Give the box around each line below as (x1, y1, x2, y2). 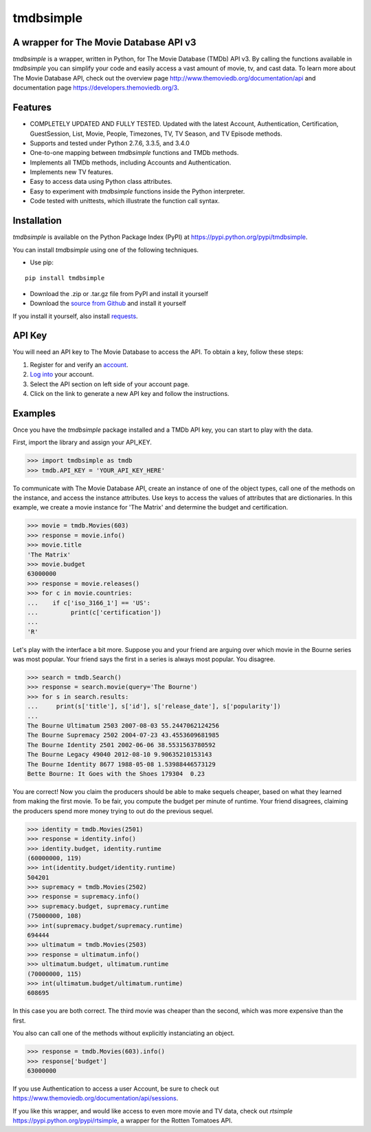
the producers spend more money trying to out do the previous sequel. (12, 806, 214, 815)
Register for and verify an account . (30, 360, 128, 368)
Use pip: (30, 258, 54, 266)
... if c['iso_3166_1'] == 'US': (27, 599, 151, 607)
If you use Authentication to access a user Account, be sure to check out (12, 1084, 219, 1093)
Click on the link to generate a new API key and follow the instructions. (30, 389, 229, 397)
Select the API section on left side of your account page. (30, 379, 190, 388)
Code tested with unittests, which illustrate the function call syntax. (30, 197, 220, 205)
